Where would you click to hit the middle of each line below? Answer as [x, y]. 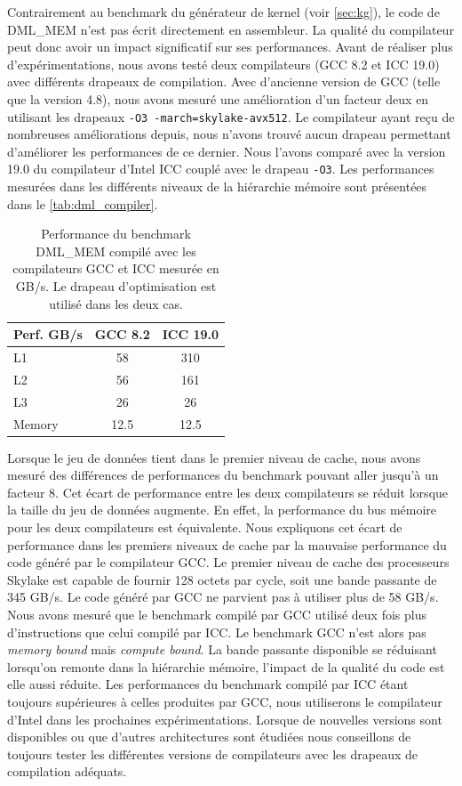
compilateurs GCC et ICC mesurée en [116, 268]
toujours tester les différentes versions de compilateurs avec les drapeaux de [213, 754]
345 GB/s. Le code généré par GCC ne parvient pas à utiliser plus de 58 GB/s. [223, 597]
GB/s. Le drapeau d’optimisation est [116, 286]
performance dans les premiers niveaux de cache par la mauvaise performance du [227, 544]
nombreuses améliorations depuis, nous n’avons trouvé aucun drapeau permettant [229, 134]
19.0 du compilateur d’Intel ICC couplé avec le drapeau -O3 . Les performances [221, 169]
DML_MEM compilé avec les [116, 251]
